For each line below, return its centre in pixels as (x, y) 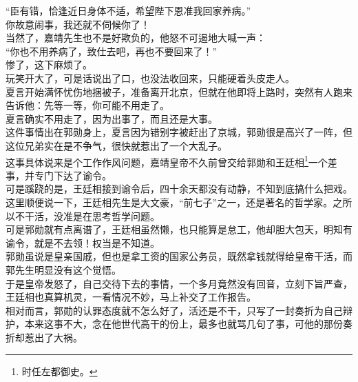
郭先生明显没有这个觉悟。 (63, 269)
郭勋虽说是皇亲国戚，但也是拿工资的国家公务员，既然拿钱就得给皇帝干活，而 (179, 256)
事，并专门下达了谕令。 (59, 175)
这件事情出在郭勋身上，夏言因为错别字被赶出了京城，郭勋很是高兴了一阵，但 (179, 132)
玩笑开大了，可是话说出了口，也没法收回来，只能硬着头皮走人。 (150, 78)
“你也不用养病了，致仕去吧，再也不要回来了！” (112, 51)
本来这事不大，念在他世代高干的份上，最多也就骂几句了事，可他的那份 (183, 324)
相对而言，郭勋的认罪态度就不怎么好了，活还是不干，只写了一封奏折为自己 (174, 310)
